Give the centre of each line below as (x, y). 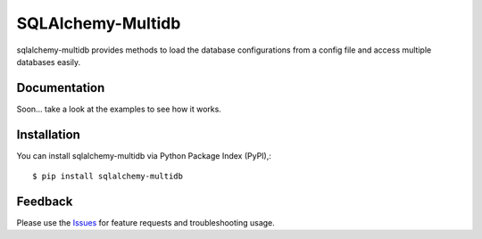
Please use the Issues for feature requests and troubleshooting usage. (146, 223)
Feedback (45, 201)
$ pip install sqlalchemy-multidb (108, 177)
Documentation (61, 88)
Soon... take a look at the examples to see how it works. (119, 109)
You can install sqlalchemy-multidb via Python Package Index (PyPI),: (144, 155)
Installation (48, 134)
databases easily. (49, 62)
